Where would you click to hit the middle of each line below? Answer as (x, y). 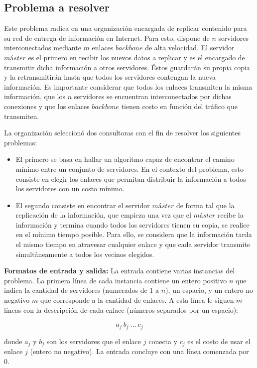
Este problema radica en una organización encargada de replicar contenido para (126, 28)
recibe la (230, 215)
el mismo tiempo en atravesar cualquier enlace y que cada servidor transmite (133, 244)
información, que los (35, 96)
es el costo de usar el (219, 341)
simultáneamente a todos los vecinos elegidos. (85, 254)
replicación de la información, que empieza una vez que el (103, 215)
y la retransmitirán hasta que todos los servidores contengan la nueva (110, 77)
